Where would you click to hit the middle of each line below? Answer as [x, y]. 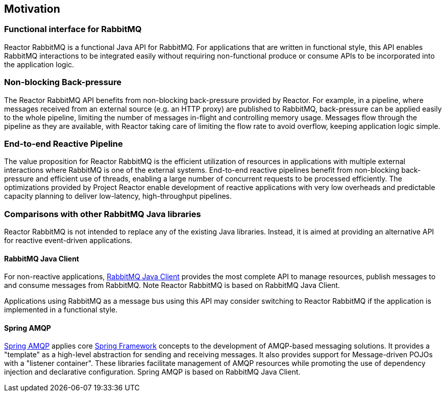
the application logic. [39, 64]
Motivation [32, 9]
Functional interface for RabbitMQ [73, 29]
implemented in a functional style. [61, 310]
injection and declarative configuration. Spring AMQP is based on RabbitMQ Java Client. [152, 372]
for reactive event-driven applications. [68, 241]
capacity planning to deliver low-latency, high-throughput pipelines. [118, 196]
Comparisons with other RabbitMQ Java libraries [103, 214]
